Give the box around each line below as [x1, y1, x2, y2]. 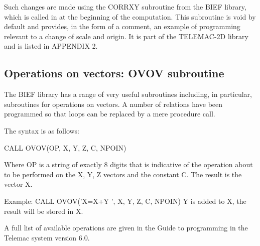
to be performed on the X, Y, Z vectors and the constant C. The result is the [4, 169, 242, 179]
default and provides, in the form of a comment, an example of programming [4, 21, 240, 32]
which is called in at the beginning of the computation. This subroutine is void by [4, 11, 256, 22]
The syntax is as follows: [4, 125, 80, 136]
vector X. [4, 179, 33, 189]
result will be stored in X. [4, 205, 83, 216]
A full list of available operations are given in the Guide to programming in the [4, 222, 248, 233]
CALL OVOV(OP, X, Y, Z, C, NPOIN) [4, 142, 126, 153]
